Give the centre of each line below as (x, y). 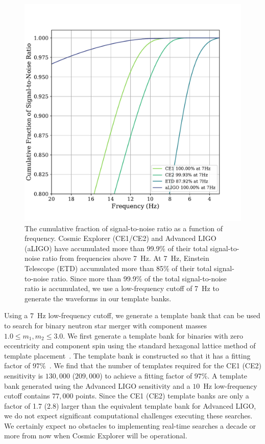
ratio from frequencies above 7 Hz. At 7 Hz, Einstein (126, 258)
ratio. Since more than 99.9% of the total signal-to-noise (139, 278)
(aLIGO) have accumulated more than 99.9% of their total (116, 248)
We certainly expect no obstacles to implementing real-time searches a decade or (130, 425)
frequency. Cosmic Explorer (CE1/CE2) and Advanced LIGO (121, 238)
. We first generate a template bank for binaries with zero (153, 335)
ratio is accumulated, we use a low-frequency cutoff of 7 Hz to (122, 288)
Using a (16, 315)
